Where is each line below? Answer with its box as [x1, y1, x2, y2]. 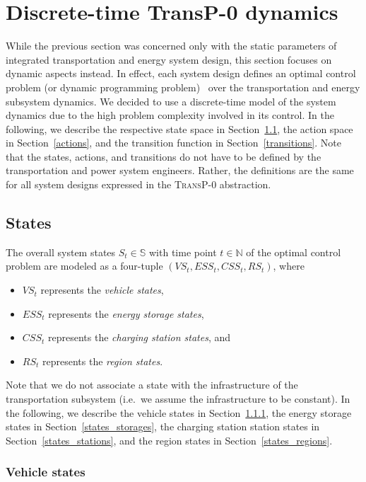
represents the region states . [42, 353, 163, 368]
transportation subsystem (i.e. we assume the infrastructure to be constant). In [6, 391, 350, 406]
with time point [148, 244, 217, 259]
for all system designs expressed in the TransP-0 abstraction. [6, 177, 271, 192]
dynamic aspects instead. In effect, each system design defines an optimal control [6, 66, 356, 81]
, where [273, 258, 305, 273]
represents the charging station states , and [47, 330, 231, 345]
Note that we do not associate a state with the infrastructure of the [6, 377, 298, 392]
